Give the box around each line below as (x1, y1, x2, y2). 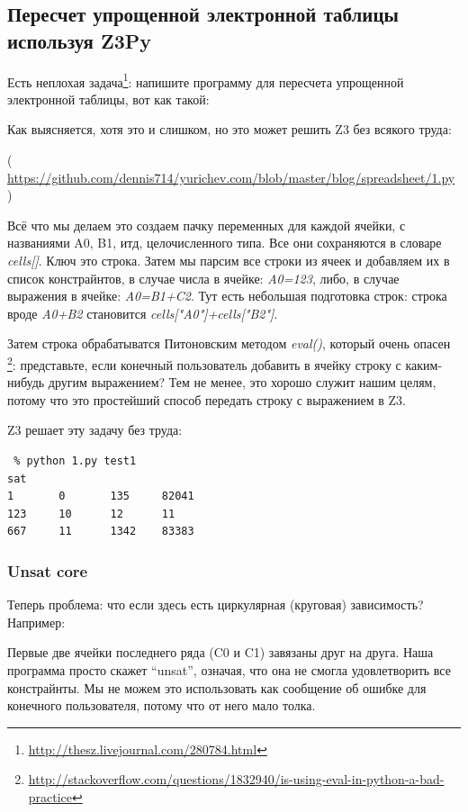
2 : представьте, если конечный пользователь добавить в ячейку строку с (7, 352, 401, 374)
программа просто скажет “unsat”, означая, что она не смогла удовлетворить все (7, 660, 451, 679)
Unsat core (7, 559, 88, 582)
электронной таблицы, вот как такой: (7, 89, 210, 108)
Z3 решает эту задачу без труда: (7, 420, 183, 439)
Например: (7, 612, 66, 631)
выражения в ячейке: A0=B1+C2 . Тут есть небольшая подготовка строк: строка (7, 286, 447, 305)
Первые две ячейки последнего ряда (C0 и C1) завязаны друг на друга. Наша (7, 643, 434, 662)
